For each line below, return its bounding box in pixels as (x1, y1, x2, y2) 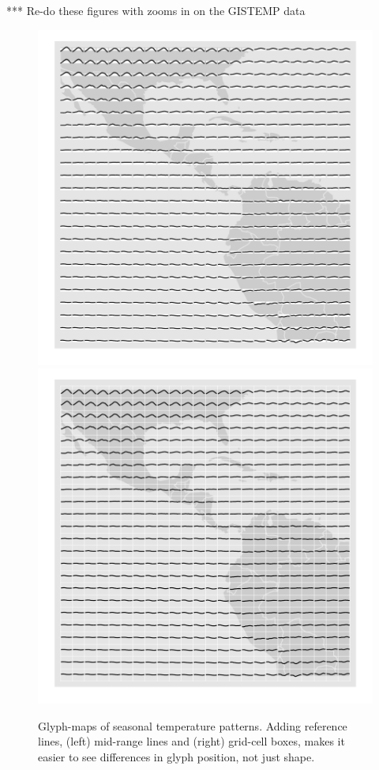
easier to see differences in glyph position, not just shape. (38, 748, 315, 764)
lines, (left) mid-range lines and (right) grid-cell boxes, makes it (38, 733, 345, 749)
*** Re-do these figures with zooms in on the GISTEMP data (6, 2, 306, 18)
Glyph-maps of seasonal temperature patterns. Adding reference (38, 717, 347, 734)
